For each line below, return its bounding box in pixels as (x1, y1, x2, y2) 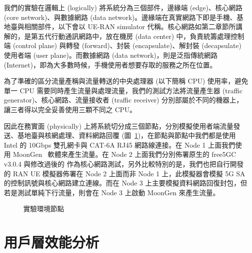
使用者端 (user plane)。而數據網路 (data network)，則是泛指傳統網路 (4, 50, 218, 60)
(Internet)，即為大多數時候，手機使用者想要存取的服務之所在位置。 (4, 59, 217, 69)
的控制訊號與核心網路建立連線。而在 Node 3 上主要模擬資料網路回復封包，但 (4, 178, 247, 188)
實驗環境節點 (23, 203, 64, 214)
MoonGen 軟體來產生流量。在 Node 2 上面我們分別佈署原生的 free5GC (13, 149, 236, 159)
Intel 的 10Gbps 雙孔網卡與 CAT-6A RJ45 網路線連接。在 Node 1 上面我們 (4, 139, 235, 150)
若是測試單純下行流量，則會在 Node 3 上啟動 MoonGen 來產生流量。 (4, 187, 220, 197)
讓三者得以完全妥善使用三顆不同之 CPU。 (4, 104, 136, 114)
